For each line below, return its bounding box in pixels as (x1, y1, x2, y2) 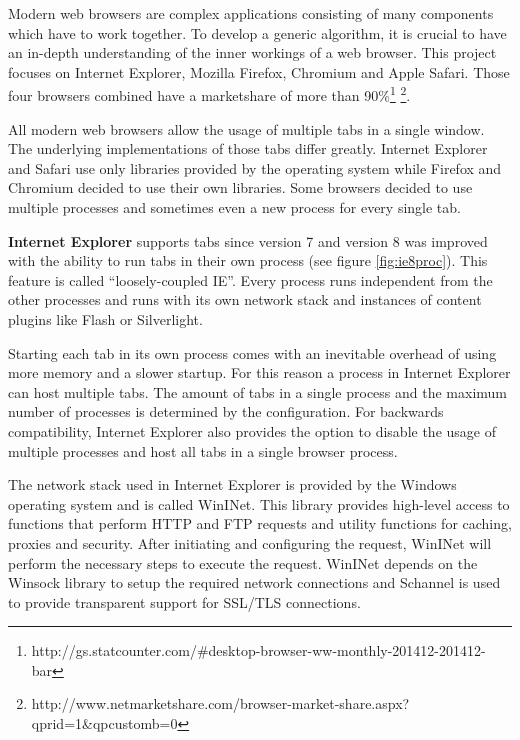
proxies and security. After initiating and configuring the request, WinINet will (8, 532, 492, 553)
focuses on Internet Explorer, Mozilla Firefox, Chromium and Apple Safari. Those (8, 61, 510, 82)
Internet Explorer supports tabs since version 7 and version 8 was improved (8, 230, 488, 251)
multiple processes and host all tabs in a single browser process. (8, 440, 398, 461)
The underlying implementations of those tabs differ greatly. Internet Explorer (8, 138, 488, 159)
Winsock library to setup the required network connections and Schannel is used (8, 572, 501, 593)
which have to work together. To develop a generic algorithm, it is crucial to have (8, 22, 507, 43)
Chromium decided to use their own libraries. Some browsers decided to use (8, 177, 473, 198)
